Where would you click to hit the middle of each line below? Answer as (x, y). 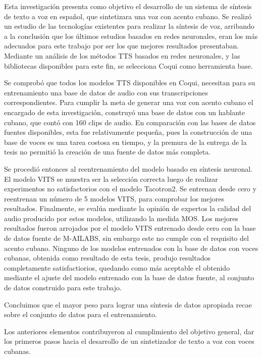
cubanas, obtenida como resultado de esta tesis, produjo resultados (107, 258)
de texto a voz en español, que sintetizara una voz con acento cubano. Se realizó (128, 16)
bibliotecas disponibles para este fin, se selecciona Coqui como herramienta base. (128, 65)
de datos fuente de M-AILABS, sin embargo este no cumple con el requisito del (126, 238)
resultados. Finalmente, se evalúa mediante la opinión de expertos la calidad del (128, 208)
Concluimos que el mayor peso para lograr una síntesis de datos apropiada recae (128, 304)
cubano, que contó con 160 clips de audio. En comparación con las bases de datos (130, 122)
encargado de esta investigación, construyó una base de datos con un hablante (125, 112)
